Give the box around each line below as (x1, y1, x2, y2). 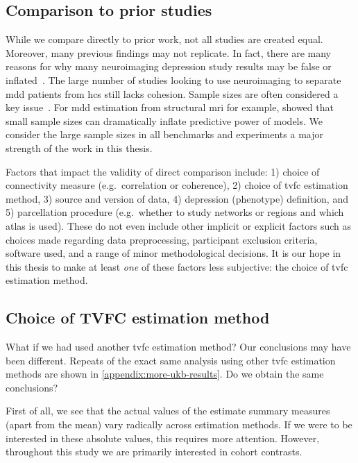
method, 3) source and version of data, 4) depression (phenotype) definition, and (6, 191, 348, 205)
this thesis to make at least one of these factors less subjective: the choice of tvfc (6, 259, 348, 273)
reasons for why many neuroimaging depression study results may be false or (6, 59, 332, 74)
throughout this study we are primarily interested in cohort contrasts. (6, 444, 302, 459)
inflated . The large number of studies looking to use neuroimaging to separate (6, 72, 341, 87)
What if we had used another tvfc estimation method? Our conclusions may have (6, 339, 351, 354)
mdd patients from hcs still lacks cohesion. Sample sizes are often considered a (6, 86, 339, 101)
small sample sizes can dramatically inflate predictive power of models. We (6, 113, 323, 128)
